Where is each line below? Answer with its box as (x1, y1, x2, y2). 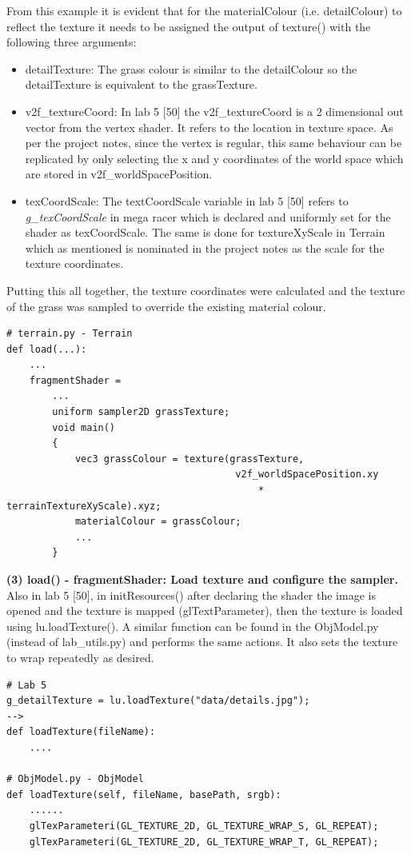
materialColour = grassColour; (74, 516, 241, 528)
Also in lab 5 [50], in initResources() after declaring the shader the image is (6, 586, 376, 603)
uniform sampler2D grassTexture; (52, 406, 230, 418)
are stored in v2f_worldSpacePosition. (25, 166, 213, 182)
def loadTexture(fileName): (6, 726, 156, 738)
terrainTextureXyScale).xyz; (6, 500, 162, 512)
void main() (52, 421, 116, 433)
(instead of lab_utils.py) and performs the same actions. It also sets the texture (6, 633, 398, 650)
